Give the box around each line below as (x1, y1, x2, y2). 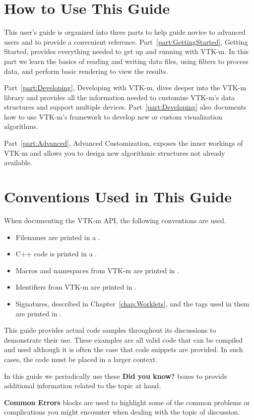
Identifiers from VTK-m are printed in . (15, 282, 137, 292)
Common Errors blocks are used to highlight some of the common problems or (4, 397, 250, 407)
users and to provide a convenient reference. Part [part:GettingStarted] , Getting (4, 36, 248, 47)
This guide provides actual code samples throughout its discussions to (4, 325, 216, 335)
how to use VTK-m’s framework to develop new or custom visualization (4, 111, 222, 121)
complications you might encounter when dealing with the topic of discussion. (4, 407, 240, 417)
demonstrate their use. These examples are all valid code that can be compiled (4, 334, 243, 345)
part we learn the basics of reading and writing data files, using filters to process (4, 56, 249, 66)
